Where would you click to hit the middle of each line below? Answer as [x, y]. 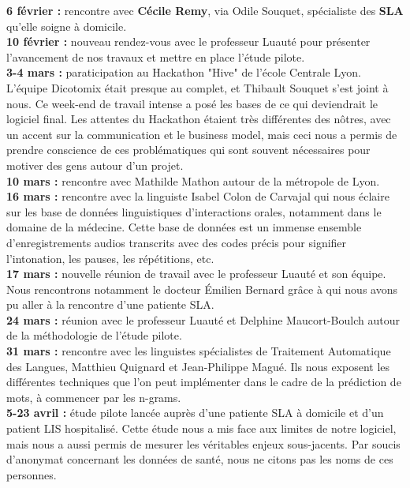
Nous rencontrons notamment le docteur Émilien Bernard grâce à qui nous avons [202, 289]
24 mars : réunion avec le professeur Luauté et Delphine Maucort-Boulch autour [203, 319]
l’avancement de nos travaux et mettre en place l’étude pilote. [156, 56]
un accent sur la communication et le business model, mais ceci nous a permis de [202, 134]
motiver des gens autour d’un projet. [95, 165]
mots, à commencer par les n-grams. [94, 397]
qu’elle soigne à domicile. [67, 26]
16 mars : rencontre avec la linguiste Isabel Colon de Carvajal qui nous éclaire [198, 196]
